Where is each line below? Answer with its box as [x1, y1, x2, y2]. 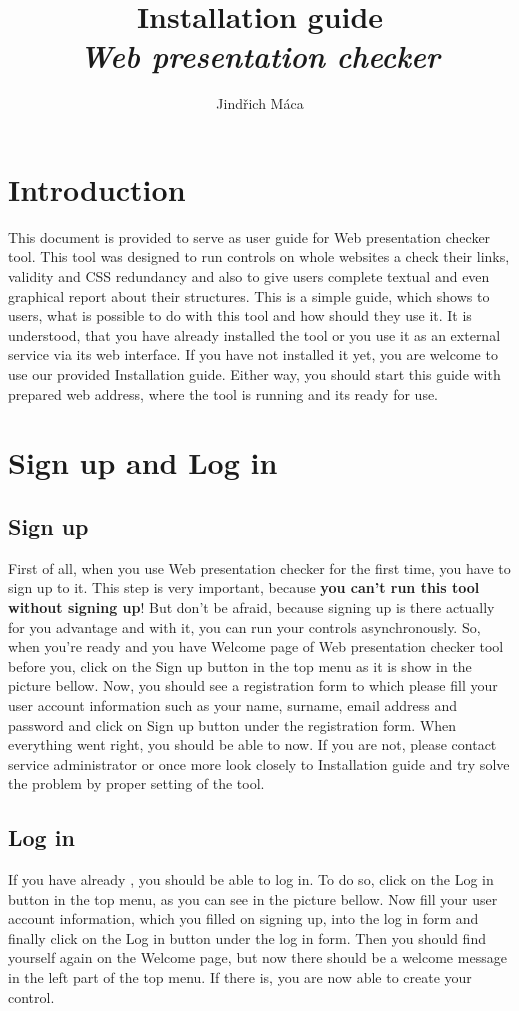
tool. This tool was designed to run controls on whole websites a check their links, [8, 246, 510, 267]
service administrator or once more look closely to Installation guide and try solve [8, 753, 510, 774]
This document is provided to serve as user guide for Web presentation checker [8, 226, 491, 247]
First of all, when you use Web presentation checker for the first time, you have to [8, 557, 511, 578]
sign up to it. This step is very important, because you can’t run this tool [8, 577, 480, 598]
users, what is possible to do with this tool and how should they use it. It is [8, 305, 472, 326]
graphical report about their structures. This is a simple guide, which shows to [8, 285, 490, 306]
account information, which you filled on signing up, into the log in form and [8, 908, 479, 929]
